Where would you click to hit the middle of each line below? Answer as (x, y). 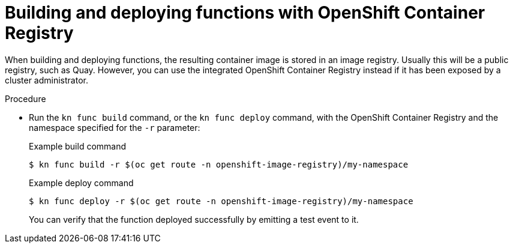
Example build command (78, 146)
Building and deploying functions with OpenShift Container (245, 13)
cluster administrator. (46, 80)
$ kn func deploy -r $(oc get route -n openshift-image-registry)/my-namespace (221, 201)
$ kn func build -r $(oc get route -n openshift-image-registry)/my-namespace (219, 164)
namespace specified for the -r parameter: (115, 127)
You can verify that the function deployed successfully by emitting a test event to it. (194, 219)
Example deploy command (81, 183)
